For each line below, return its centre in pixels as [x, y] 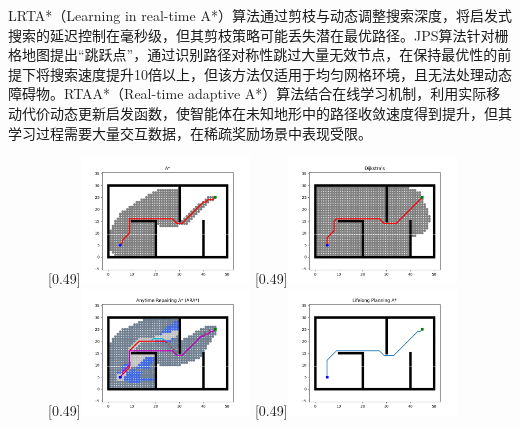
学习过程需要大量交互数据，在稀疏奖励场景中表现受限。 [190, 132]
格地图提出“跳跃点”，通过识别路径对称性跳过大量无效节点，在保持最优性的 [253, 54]
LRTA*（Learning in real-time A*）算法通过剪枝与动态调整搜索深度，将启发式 [260, 15]
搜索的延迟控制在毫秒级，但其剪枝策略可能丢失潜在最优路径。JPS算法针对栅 [258, 34]
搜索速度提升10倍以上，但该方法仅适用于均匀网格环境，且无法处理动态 [280, 73]
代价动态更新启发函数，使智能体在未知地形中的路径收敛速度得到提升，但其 [266, 112]
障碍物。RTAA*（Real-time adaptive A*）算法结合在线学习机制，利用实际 [247, 93]
